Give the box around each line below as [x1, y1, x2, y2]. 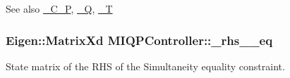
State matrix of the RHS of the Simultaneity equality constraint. [6, 58, 285, 73]
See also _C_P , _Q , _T [6, 1, 113, 15]
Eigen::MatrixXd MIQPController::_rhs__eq [6, 31, 273, 48]
